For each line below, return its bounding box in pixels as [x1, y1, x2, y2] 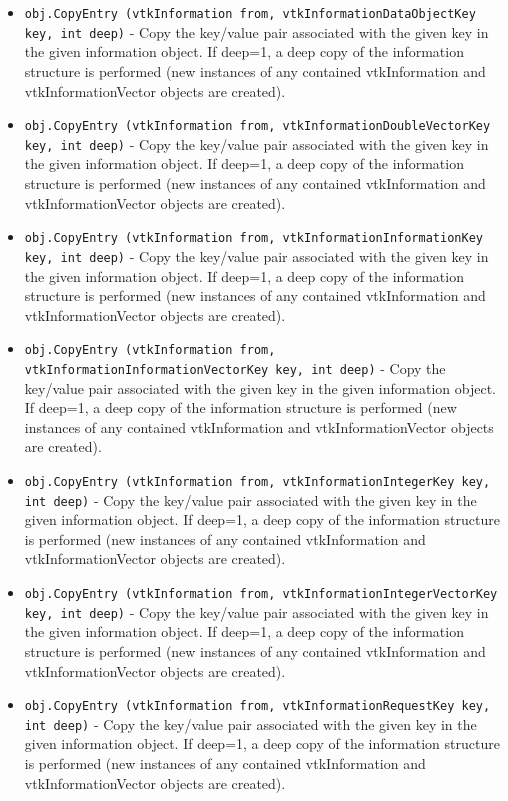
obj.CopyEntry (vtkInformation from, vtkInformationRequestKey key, [24, 699, 491, 714]
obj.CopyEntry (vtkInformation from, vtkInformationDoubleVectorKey [24, 119, 491, 134]
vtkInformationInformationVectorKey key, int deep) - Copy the [24, 357, 446, 378]
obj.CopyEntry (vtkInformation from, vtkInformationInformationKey [24, 231, 483, 246]
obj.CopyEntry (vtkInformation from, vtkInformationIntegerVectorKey [24, 587, 498, 602]
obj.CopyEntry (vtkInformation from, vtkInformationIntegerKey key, [24, 474, 491, 489]
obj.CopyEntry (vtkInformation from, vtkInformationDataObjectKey [24, 7, 476, 21]
